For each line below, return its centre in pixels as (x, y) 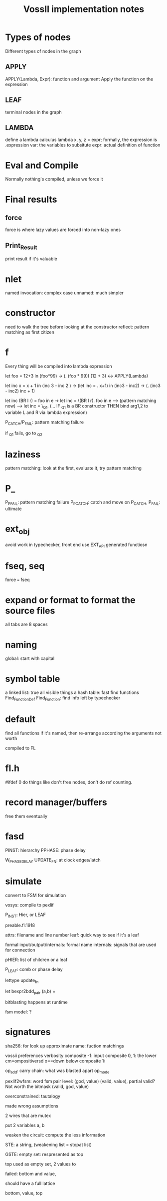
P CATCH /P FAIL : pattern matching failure (44, 422)
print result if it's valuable (31, 259)
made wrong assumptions (32, 1106)
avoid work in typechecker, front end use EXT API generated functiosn (76, 545)
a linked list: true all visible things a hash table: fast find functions (72, 692)
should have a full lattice (30, 1183)
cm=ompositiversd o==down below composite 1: (55, 1060)
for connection (20, 950)
